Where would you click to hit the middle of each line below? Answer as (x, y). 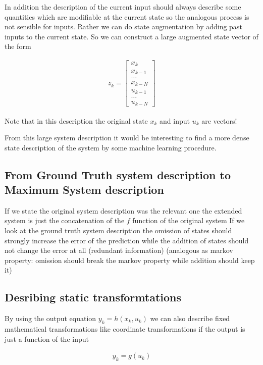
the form (18, 46)
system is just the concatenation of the (65, 220)
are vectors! (219, 120)
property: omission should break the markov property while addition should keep (130, 260)
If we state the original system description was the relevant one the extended (123, 210)
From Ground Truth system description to (118, 174)
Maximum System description (84, 190)
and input (175, 120)
